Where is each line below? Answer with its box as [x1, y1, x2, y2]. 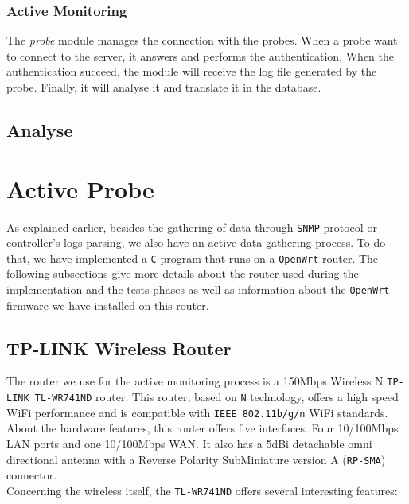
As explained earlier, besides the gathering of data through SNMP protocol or [6, 218, 377, 235]
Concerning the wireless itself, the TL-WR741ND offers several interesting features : [6, 482, 398, 498]
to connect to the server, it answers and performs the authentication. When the [6, 47, 394, 64]
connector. [6, 467, 57, 483]
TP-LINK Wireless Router [6, 335, 232, 360]
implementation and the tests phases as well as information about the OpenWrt [6, 281, 390, 297]
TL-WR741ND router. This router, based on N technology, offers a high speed [34, 389, 399, 405]
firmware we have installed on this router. [6, 296, 209, 313]
